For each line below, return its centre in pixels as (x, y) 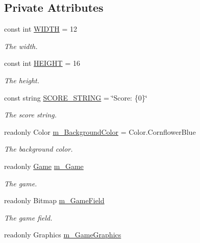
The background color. (39, 149)
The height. (22, 80)
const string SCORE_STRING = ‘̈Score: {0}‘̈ (76, 97)
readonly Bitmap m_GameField (54, 200)
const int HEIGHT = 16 (42, 63)
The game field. (28, 217)
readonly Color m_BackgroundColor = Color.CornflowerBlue (100, 131)
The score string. (31, 115)
